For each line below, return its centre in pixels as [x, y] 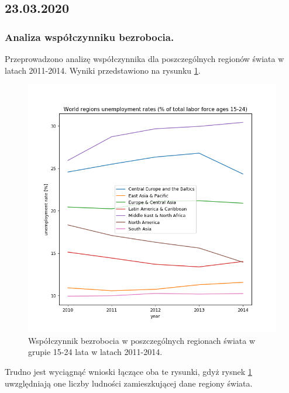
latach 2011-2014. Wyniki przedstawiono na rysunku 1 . [103, 70]
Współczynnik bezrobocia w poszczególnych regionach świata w [142, 340]
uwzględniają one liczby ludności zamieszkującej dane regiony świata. [129, 383]
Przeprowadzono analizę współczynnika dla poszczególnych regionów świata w [144, 58]
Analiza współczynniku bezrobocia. [90, 37]
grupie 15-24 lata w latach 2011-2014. [95, 352]
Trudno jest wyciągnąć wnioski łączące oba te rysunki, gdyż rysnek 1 [128, 371]
